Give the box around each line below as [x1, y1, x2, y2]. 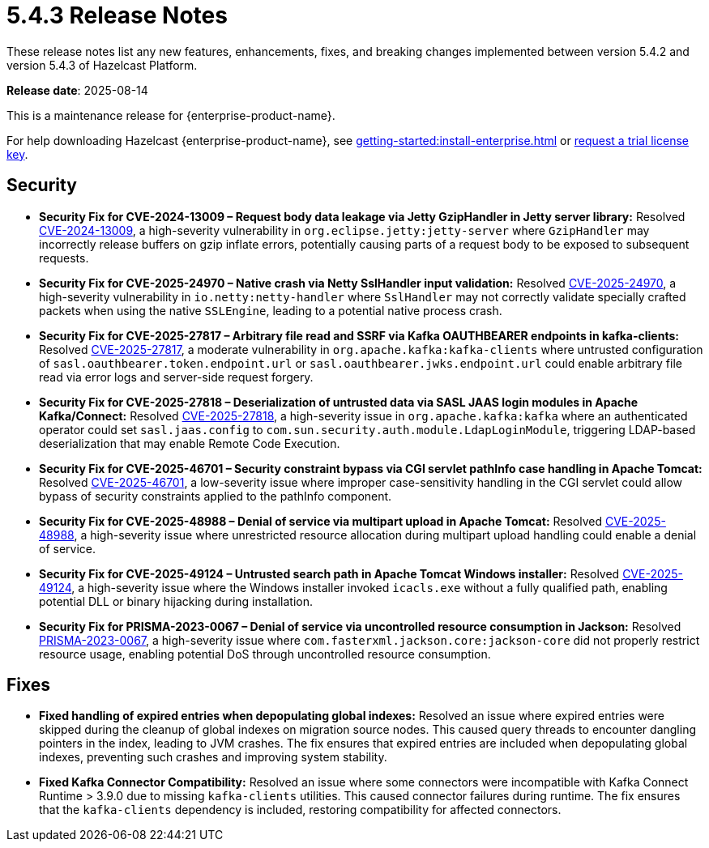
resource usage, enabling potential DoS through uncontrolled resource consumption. [39, 646, 491, 661]
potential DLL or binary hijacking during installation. [39, 594, 313, 608]
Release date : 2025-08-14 [6, 83, 148, 97]
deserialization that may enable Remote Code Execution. [39, 436, 340, 450]
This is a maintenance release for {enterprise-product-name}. [6, 108, 335, 122]
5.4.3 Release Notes [6, 2, 228, 29]
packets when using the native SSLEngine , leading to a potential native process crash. [39, 303, 502, 317]
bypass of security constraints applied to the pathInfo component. [39, 488, 392, 503]
